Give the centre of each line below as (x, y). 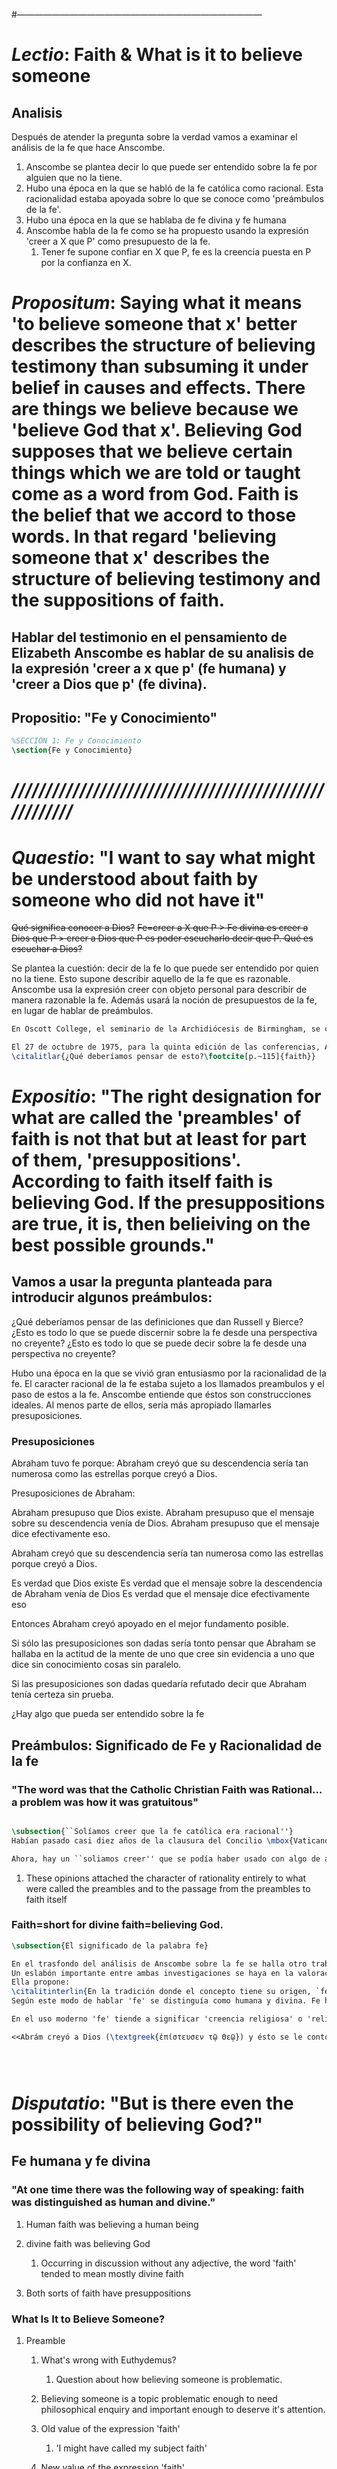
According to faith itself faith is (142, 1181)
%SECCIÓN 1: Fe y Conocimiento (76, 741)
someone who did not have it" (138, 900)
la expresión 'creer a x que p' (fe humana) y (149, 668)
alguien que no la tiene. (74, 177)
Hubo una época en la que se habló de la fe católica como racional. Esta (174, 188)
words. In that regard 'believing (144, 536)
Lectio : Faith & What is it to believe (157, 55)
